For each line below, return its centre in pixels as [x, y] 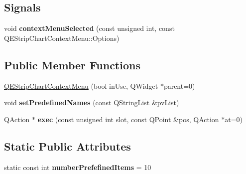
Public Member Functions [72, 65]
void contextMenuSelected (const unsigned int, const [89, 28]
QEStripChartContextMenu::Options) [62, 38]
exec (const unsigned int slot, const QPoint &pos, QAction [128, 119]
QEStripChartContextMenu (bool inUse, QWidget [81, 86]
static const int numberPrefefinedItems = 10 [78, 167]
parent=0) [179, 86]
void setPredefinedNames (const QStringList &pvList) [92, 102]
